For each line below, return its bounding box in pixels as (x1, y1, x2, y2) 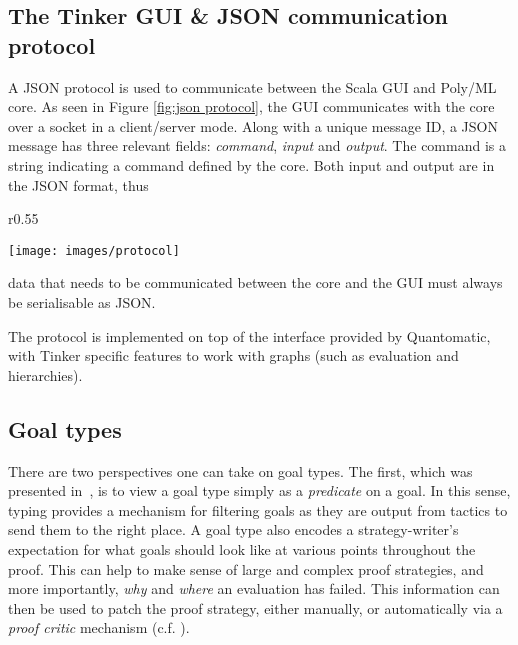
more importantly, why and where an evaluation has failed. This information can (8, 578, 500, 599)
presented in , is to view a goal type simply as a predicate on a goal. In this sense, (8, 480, 511, 501)
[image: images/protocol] (8, 243, 180, 258)
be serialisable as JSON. (8, 292, 156, 312)
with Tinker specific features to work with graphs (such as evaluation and (8, 345, 459, 366)
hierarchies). (8, 364, 83, 385)
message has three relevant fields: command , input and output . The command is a (8, 135, 506, 156)
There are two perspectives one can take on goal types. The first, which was (8, 460, 473, 481)
